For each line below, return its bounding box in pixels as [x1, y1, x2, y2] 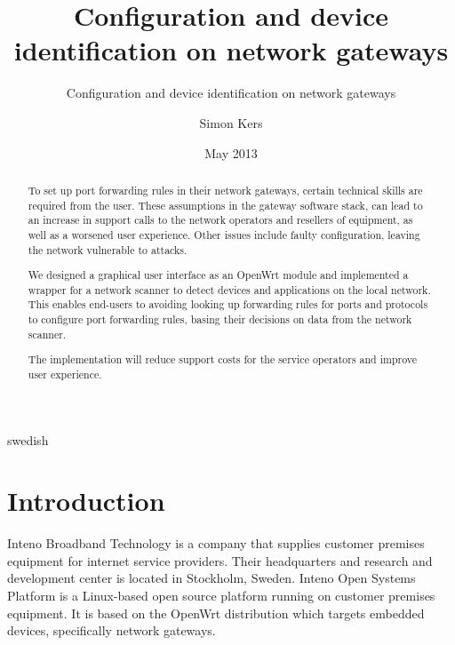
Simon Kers [199, 113, 263, 131]
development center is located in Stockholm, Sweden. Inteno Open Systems [7, 569, 416, 587]
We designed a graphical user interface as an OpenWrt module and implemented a [28, 267, 409, 283]
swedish [7, 430, 49, 449]
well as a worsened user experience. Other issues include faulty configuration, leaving [28, 227, 420, 242]
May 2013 [204, 143, 258, 162]
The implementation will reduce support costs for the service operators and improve [28, 352, 417, 367]
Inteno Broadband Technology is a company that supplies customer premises [7, 534, 425, 553]
